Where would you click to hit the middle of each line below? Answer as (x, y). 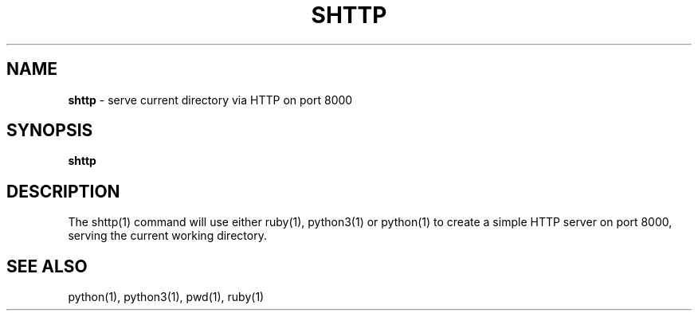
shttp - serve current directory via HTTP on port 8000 (210, 100)
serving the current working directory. (167, 236)
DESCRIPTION (63, 191)
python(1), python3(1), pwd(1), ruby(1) (166, 297)
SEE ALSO (47, 266)
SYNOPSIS (50, 131)
